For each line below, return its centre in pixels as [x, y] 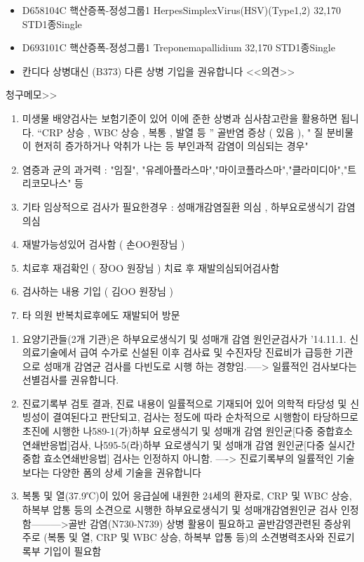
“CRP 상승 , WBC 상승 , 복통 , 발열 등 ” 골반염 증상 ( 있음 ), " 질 [180, 132]
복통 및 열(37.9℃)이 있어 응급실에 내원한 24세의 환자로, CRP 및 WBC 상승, [187, 496]
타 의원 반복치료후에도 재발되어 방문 [101, 314]
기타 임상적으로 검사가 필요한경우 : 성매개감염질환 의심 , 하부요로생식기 [178, 206]
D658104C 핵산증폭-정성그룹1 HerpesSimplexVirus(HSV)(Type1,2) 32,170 [182, 10]
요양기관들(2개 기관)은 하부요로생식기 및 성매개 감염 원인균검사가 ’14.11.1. [184, 338]
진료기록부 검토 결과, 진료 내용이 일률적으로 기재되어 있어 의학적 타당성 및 [184, 403]
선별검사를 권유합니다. [70, 380]
